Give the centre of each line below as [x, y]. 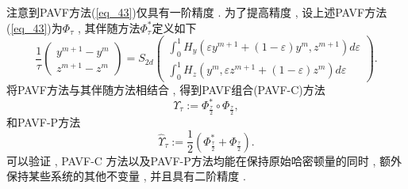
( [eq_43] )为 [35, 27]
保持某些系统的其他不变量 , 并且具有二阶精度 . [126, 176]
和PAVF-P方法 [44, 121]
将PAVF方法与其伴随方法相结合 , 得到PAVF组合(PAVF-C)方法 [166, 89]
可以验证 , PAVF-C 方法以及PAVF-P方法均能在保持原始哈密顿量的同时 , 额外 [204, 160]
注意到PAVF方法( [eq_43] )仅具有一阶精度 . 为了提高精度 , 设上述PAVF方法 [197, 12]
